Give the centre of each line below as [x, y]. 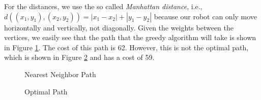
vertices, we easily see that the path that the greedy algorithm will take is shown [130, 37]
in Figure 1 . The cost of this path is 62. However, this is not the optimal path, [126, 47]
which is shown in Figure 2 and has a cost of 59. [79, 57]
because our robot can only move [206, 16]
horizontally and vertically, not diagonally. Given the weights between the [119, 27]
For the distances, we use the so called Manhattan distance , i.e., [103, 6]
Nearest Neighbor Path [60, 74]
